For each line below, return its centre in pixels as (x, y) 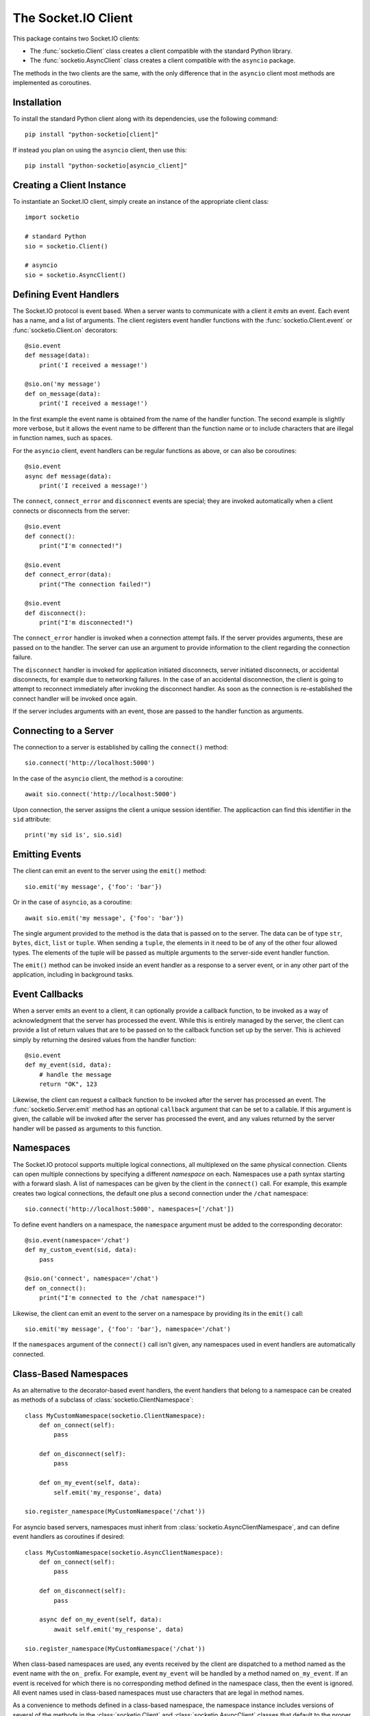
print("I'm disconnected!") (86, 623)
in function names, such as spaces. (63, 438)
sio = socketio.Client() (66, 246)
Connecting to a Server (63, 731)
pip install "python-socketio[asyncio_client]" (106, 166)
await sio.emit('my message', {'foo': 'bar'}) (104, 918)
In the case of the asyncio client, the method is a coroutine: (98, 778)
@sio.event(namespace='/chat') (77, 1240)
